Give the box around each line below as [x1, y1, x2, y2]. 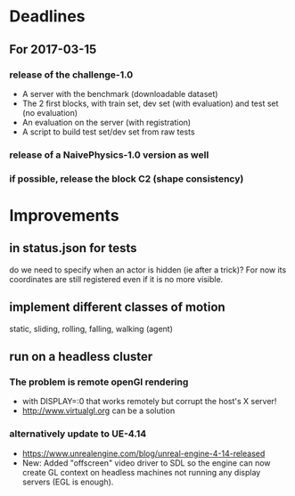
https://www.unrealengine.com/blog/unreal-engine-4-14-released [21, 448, 266, 459]
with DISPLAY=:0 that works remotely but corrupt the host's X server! [21, 396, 277, 407]
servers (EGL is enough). [21, 476, 114, 487]
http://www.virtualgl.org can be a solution [21, 405, 176, 416]
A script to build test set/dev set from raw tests [21, 126, 195, 137]
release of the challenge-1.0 [9, 69, 134, 81]
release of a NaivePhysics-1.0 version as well [9, 149, 209, 161]
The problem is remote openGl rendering [9, 376, 189, 388]
